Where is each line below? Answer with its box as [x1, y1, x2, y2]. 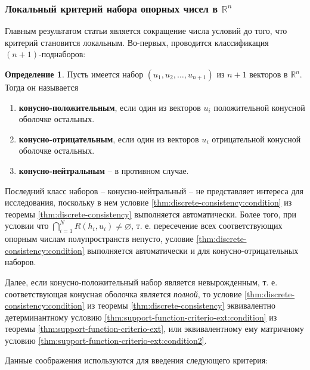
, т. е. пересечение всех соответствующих [131, 219, 283, 232]
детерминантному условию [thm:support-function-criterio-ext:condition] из [5, 310, 277, 323]
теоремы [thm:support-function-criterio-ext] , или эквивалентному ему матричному [5, 322, 304, 335]
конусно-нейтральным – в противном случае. [18, 164, 189, 176]
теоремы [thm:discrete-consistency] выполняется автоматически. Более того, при [5, 207, 297, 220]
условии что [5, 219, 49, 232]
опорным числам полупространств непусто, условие [5, 232, 194, 245]
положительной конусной [213, 101, 305, 113]
